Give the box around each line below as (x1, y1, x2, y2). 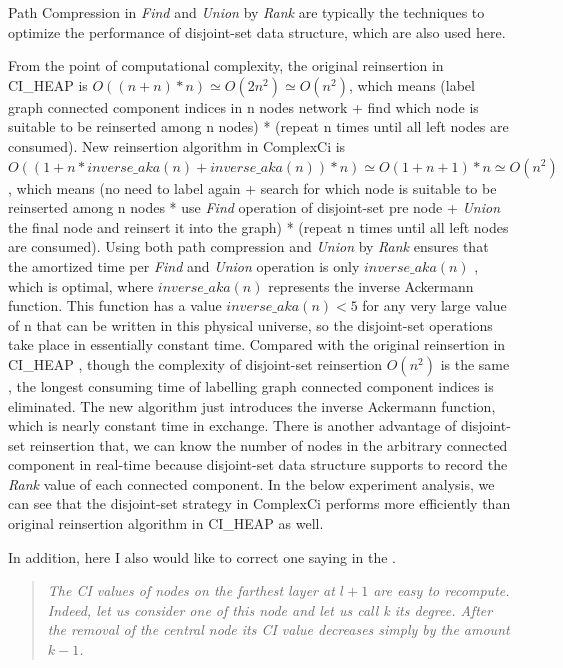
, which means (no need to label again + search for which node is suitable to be (8, 177, 497, 198)
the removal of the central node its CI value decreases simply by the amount (47, 619, 510, 640)
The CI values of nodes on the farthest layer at (47, 580, 335, 601)
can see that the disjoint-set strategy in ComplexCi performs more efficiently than (8, 493, 511, 514)
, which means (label (348, 74, 475, 95)
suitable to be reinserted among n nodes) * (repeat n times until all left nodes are (8, 116, 509, 137)
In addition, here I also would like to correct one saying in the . (8, 546, 396, 567)
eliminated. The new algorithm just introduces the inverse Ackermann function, (8, 395, 496, 416)
